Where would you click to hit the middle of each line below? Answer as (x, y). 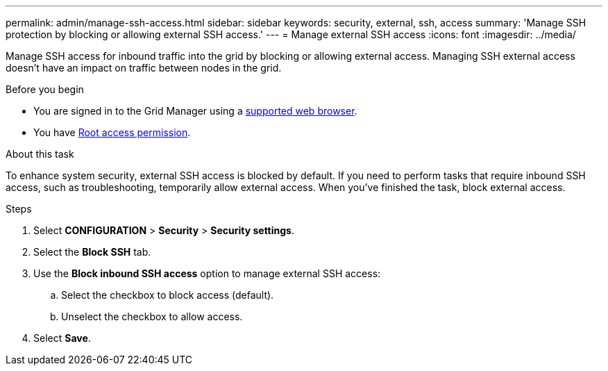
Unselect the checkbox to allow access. (152, 316)
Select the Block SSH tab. (92, 252)
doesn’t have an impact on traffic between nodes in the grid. (144, 68)
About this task (40, 154)
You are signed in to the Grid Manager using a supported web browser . (195, 111)
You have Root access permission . (112, 132)
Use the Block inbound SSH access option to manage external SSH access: (207, 273)
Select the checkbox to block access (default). (168, 295)
